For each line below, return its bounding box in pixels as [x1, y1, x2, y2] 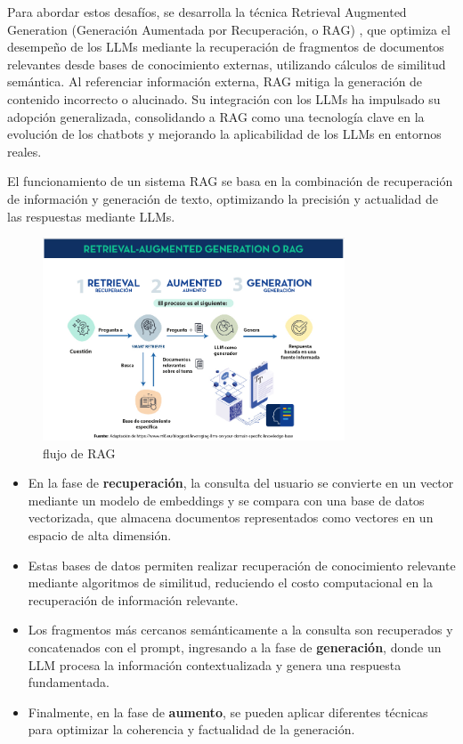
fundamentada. [28, 673, 110, 691]
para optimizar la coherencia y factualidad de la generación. [28, 720, 355, 739]
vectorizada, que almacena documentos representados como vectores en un [28, 508, 434, 527]
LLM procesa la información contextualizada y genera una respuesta [28, 655, 402, 674]
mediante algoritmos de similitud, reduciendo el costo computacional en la [28, 573, 433, 592]
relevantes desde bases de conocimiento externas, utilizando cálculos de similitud [7, 54, 446, 73]
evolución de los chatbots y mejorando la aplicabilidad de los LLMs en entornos [7, 125, 442, 143]
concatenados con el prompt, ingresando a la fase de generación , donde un [28, 638, 442, 657]
